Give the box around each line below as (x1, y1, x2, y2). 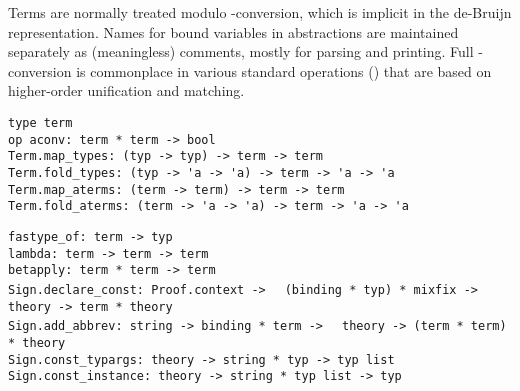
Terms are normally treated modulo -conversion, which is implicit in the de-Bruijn (8, 2, 512, 22)
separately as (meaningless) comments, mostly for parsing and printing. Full (8, 41, 474, 62)
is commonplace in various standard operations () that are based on (76, 60, 492, 81)
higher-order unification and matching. (8, 80, 245, 101)
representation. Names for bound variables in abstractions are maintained (8, 21, 459, 42)
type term (8, 115, 73, 130)
